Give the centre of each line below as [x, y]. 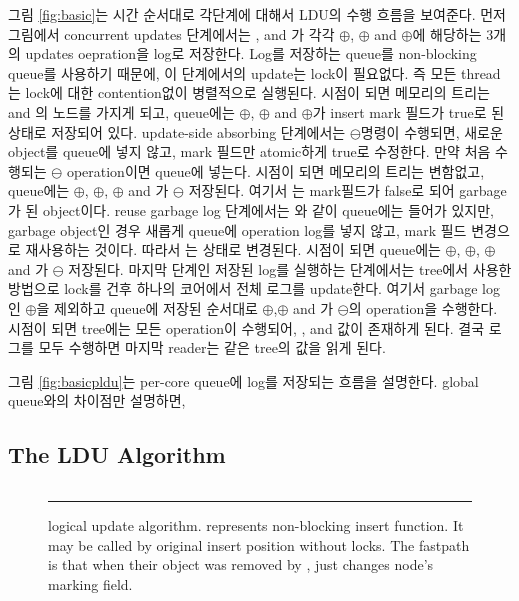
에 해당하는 [447, 33]
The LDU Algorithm [117, 454]
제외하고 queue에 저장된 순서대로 [155, 307]
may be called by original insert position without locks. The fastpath [259, 544]
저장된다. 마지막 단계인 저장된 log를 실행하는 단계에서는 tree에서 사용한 [290, 268]
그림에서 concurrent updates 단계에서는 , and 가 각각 [171, 33]
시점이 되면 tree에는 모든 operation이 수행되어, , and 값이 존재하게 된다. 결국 [246, 327]
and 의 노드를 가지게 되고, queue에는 [121, 111]
